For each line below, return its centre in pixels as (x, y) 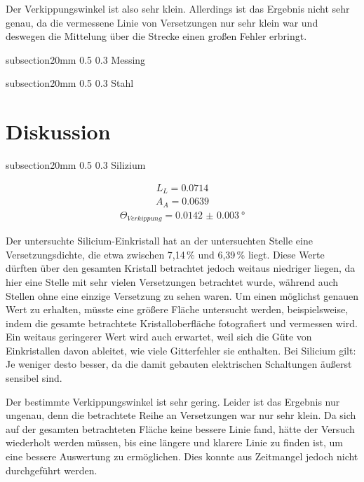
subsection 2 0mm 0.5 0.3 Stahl (70, 83)
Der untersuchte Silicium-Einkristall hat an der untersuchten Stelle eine (159, 241)
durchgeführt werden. (52, 470)
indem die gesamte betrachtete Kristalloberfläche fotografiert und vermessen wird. (182, 323)
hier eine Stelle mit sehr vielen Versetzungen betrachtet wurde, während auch (172, 281)
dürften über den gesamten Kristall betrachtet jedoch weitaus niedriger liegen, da (181, 268)
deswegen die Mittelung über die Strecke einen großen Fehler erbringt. (156, 36)
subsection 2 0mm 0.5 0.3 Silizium (76, 165)
